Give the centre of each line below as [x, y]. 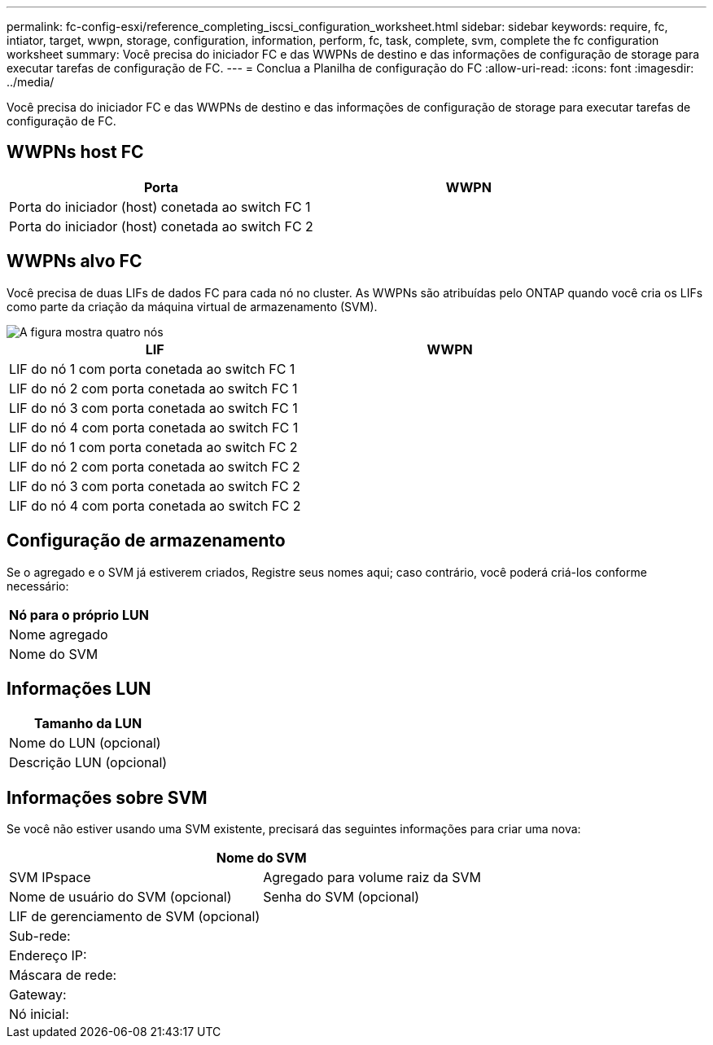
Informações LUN [79, 688]
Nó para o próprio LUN [79, 615]
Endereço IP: [48, 956]
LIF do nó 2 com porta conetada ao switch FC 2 [155, 466]
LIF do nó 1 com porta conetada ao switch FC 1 [152, 369]
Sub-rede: [40, 936]
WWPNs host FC [75, 152]
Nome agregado [59, 634]
